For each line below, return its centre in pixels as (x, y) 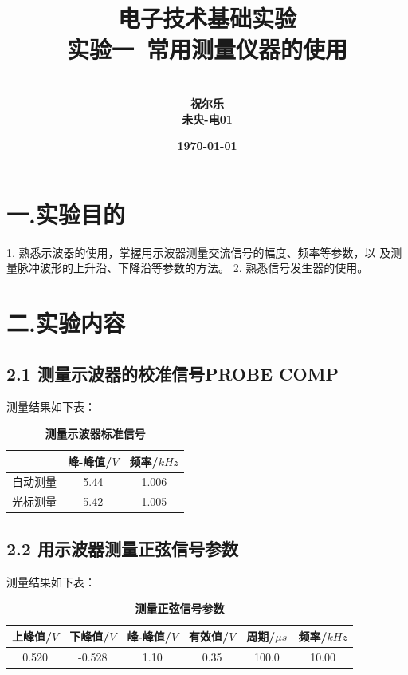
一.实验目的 (66, 213)
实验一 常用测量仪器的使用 (207, 49)
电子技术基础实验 (207, 18)
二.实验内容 (66, 322)
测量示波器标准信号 (95, 433)
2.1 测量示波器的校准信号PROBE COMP (173, 373)
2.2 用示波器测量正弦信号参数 (122, 548)
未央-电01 (207, 118)
